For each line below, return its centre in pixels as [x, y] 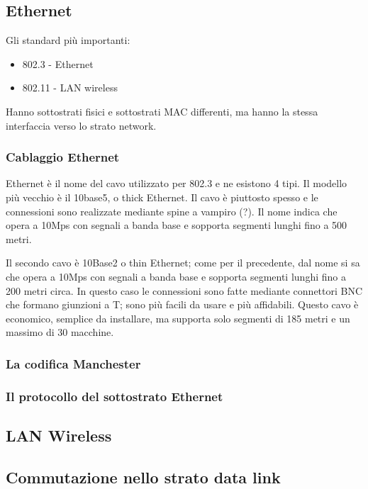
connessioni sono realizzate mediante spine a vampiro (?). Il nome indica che [172, 211]
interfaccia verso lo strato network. [81, 125]
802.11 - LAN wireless [70, 88]
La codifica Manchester [73, 363]
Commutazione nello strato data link [143, 477]
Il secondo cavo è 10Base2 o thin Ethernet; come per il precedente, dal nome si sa [183, 263]
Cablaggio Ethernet [63, 157]
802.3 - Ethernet [58, 63]
